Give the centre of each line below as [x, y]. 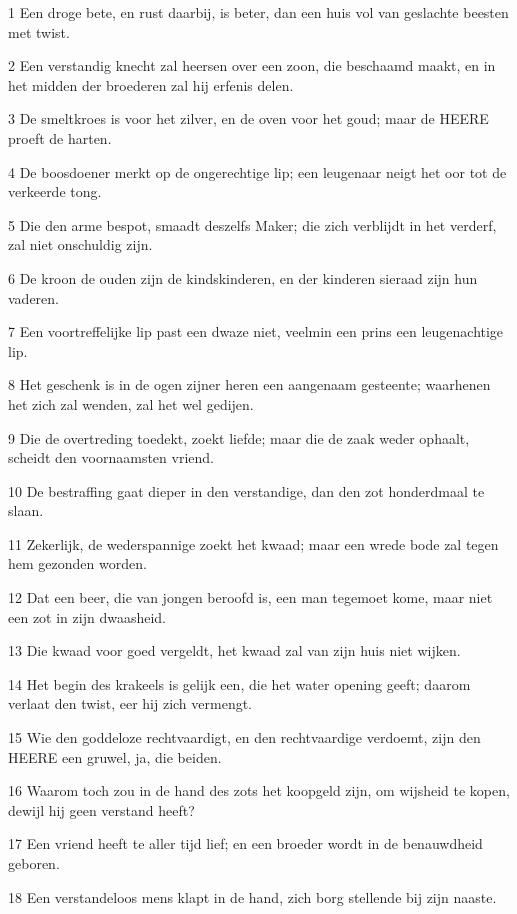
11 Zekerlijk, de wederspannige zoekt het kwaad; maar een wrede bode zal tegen [253, 543]
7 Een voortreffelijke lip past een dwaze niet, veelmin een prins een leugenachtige [256, 331]
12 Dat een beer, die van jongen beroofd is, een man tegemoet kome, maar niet [250, 597]
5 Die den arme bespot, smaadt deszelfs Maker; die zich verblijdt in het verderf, [252, 224]
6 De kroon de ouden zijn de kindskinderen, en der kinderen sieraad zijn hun [243, 277]
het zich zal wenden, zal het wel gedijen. [131, 403]
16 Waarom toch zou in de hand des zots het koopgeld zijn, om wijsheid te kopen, [259, 790]
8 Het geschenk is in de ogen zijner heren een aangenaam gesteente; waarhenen [249, 384]
